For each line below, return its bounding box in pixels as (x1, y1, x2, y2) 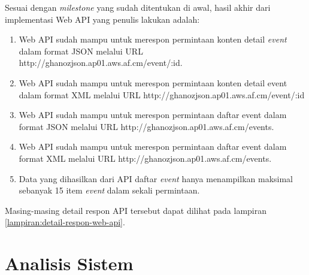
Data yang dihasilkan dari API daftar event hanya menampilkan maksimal (19, 172, 293, 185)
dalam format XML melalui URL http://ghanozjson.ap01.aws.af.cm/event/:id (19, 88, 305, 101)
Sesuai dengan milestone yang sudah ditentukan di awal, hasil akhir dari (5, 1, 271, 13)
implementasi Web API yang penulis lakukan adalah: (5, 13, 200, 25)
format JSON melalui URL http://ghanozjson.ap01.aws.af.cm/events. (19, 120, 274, 132)
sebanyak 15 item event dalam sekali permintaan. (19, 184, 200, 197)
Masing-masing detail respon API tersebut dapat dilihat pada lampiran (5, 204, 267, 216)
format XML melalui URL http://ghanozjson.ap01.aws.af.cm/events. (19, 152, 272, 164)
